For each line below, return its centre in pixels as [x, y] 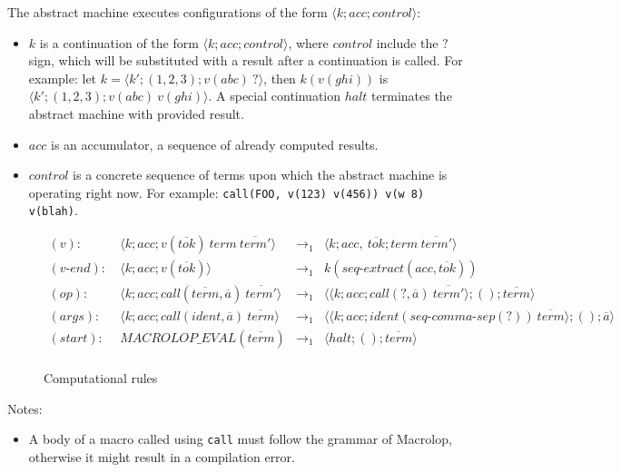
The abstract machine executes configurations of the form [168, 12]
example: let [63, 78]
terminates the [412, 96]
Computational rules [101, 377]
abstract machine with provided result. [136, 113]
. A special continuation [275, 96]
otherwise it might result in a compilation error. [162, 456]
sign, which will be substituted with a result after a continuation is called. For [246, 60]
